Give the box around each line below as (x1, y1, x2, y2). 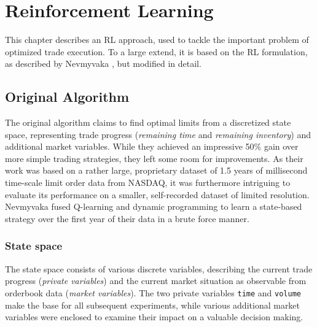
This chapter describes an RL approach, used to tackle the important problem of (5, 33, 309, 46)
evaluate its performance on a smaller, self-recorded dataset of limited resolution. (5, 188, 310, 201)
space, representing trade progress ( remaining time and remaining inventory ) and (5, 128, 311, 140)
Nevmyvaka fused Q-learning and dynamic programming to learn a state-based (5, 200, 302, 213)
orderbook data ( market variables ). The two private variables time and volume (5, 286, 301, 299)
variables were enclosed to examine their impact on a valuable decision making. (5, 310, 303, 323)
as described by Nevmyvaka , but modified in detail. (5, 57, 202, 70)
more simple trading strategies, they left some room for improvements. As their (5, 152, 303, 164)
